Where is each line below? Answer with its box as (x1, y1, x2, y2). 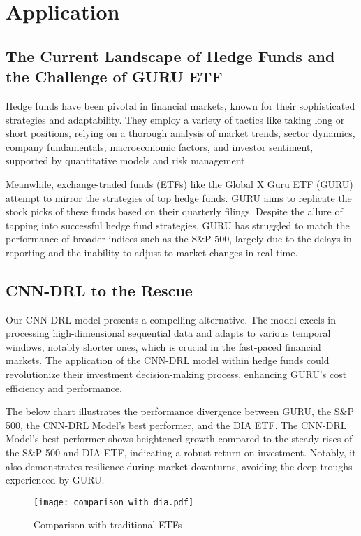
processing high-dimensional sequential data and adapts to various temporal (6, 326, 331, 340)
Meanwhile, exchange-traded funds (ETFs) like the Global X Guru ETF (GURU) (6, 176, 353, 191)
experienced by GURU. (6, 472, 105, 487)
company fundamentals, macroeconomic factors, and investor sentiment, (6, 139, 314, 154)
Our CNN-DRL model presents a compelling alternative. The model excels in (6, 312, 337, 326)
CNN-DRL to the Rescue (6, 279, 193, 300)
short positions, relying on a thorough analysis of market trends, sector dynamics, (6, 126, 355, 140)
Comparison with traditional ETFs (34, 517, 182, 532)
